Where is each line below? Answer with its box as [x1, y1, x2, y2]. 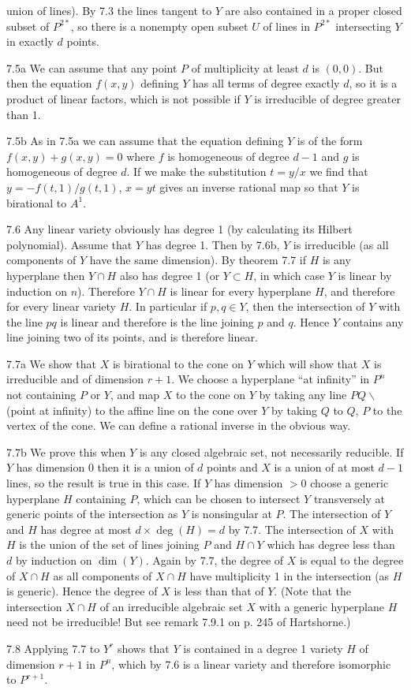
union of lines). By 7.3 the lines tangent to [6, 2, 212, 18]
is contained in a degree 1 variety [183, 640, 343, 656]
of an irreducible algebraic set [99, 598, 243, 614]
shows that [117, 640, 170, 656]
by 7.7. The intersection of [228, 520, 356, 537]
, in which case [253, 267, 325, 283]
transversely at [313, 490, 385, 506]
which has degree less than [267, 536, 395, 553]
